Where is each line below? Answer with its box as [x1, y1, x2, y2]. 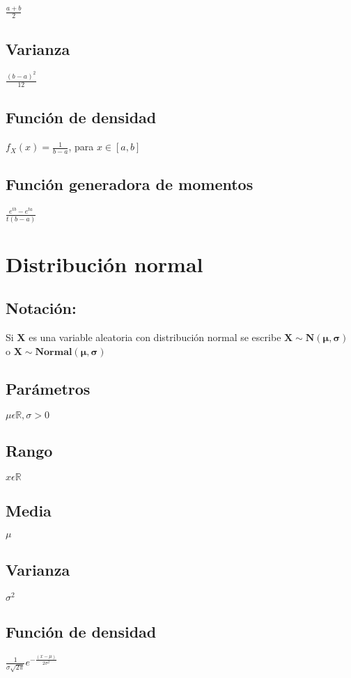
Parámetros [6, 377, 91, 399]
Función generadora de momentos [6, 173, 253, 195]
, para [68, 139, 94, 154]
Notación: [6, 297, 77, 319]
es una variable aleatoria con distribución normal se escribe [29, 330, 281, 345]
